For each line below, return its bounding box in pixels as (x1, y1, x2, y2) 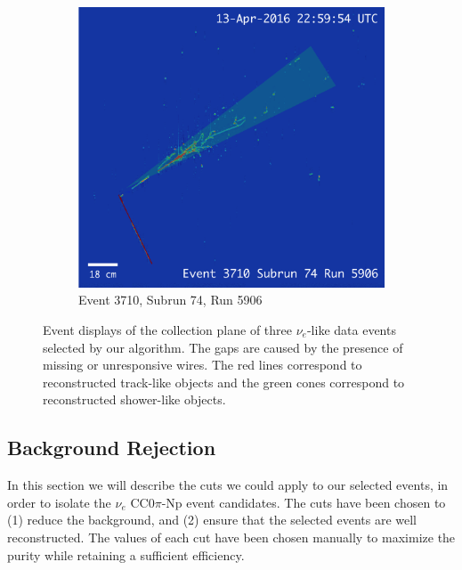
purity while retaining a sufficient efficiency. (7, 545, 245, 564)
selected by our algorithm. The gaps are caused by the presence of (43, 338, 403, 356)
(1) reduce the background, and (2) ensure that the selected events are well (7, 510, 417, 529)
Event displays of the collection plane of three (43, 320, 292, 338)
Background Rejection (7, 434, 216, 461)
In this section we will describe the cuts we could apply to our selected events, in (7, 476, 449, 494)
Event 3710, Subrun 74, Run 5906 (78, 290, 263, 309)
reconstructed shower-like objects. (43, 390, 226, 409)
